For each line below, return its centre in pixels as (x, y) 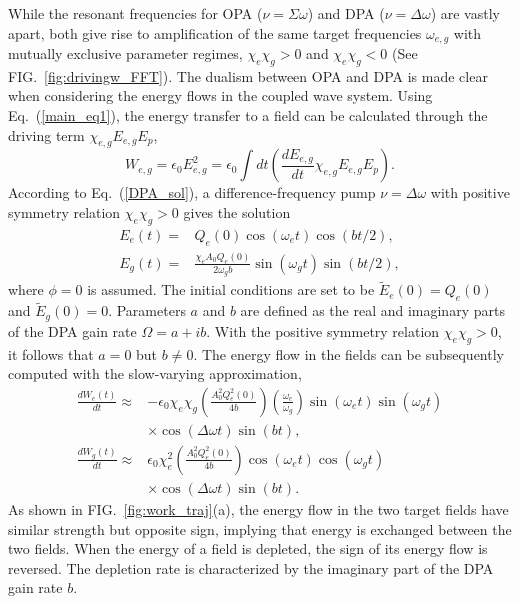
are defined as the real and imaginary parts (372, 310)
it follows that (51, 353)
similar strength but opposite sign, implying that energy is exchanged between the (260, 528)
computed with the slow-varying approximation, (155, 373)
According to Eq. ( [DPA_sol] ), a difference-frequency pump (192, 192)
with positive (470, 192)
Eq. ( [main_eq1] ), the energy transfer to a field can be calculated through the (248, 115)
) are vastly (465, 13)
